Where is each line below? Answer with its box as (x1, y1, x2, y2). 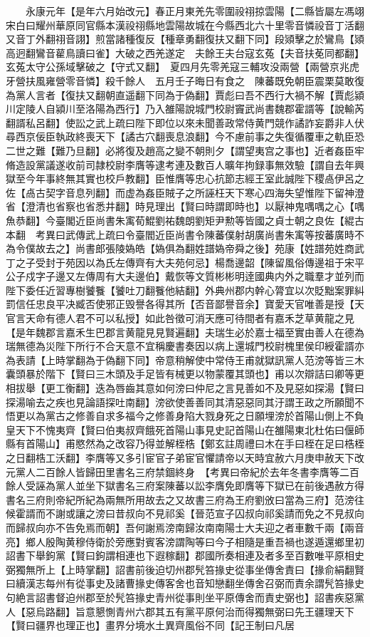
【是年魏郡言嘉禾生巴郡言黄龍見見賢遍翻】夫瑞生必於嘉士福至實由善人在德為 (6, 324, 364, 339)
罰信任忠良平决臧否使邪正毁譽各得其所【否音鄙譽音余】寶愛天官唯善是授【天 (6, 296, 364, 311)
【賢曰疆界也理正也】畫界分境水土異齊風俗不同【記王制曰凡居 (6, 618, 295, 633)
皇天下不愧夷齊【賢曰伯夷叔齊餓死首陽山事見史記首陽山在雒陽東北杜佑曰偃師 (6, 422, 364, 437)
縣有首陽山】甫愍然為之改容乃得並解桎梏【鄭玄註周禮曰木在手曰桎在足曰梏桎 (6, 436, 364, 451)
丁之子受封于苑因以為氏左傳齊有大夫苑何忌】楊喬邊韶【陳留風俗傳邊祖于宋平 (6, 254, 364, 269)
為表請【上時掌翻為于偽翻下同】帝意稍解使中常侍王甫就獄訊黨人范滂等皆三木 (6, 352, 364, 367)
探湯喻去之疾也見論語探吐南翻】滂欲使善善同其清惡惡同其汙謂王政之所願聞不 (6, 394, 364, 409)
